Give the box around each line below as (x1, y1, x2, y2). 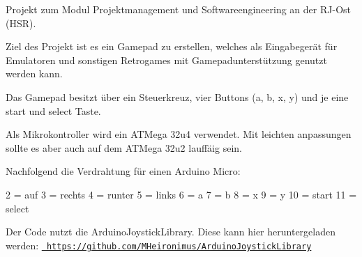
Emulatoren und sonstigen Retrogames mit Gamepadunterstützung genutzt (6, 52, 327, 67)
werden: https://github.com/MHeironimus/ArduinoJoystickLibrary (6, 237, 312, 252)
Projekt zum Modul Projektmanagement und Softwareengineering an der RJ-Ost (6, 2, 351, 16)
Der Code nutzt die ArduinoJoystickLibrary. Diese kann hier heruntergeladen (6, 224, 335, 239)
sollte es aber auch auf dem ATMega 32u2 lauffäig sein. (6, 140, 242, 155)
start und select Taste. (6, 103, 101, 118)
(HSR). (6, 15, 36, 30)
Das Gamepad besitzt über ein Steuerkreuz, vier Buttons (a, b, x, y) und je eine (6, 89, 349, 104)
